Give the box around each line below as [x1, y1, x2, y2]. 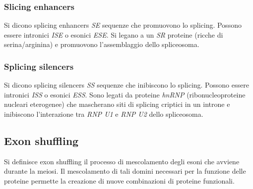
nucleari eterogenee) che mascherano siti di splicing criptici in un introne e [4, 99, 230, 109]
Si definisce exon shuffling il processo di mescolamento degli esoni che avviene [4, 156, 240, 166]
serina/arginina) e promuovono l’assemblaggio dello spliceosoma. [4, 39, 199, 49]
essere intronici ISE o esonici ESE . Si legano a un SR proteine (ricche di [4, 29, 223, 40]
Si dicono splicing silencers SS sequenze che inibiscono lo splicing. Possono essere [4, 80, 249, 90]
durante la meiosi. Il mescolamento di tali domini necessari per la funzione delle [4, 166, 246, 176]
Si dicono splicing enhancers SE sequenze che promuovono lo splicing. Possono [4, 20, 242, 30]
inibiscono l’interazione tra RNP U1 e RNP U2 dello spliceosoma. [4, 109, 203, 119]
